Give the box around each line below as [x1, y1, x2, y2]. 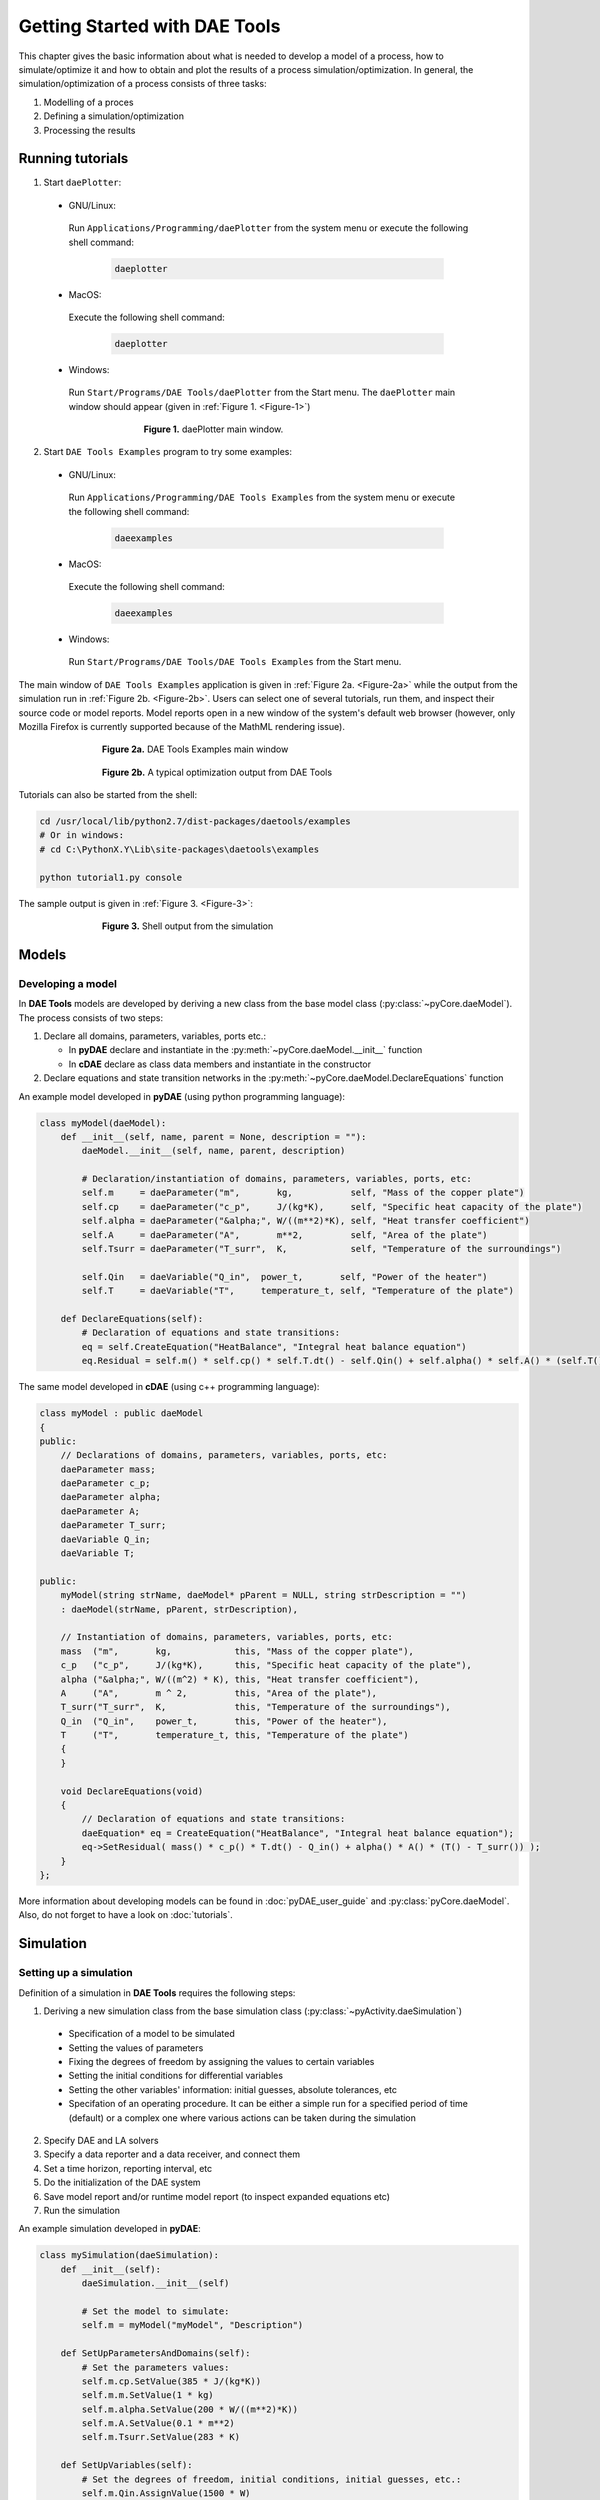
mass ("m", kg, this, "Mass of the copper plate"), [60, 1645, 415, 1657]
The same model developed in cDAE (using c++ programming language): [18, 1381, 320, 1393]
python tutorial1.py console [39, 871, 183, 883]
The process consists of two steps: [18, 1011, 164, 1024]
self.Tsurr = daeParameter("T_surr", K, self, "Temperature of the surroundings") [81, 1243, 562, 1255]
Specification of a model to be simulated [68, 2028, 235, 2040]
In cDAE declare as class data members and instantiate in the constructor [68, 1058, 372, 1070]
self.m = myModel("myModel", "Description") [81, 2320, 304, 2331]
